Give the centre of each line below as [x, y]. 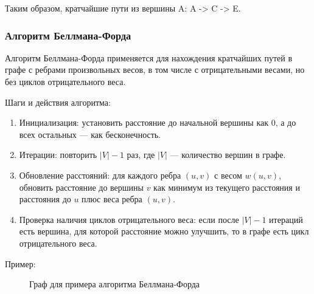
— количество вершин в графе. [228, 155]
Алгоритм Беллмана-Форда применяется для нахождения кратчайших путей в [149, 57]
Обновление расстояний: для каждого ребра [100, 175]
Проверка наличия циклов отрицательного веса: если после [129, 219]
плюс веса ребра [112, 199]
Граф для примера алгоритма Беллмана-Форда [115, 284]
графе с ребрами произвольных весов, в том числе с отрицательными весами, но [155, 70]
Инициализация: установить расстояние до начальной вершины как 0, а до [158, 122]
